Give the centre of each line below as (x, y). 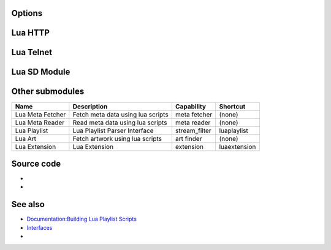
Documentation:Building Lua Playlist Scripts (82, 219)
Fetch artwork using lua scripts (117, 138)
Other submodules (48, 92)
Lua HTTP (31, 33)
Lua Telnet (32, 52)
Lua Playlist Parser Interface (113, 131)
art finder (188, 138)
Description (90, 106)
